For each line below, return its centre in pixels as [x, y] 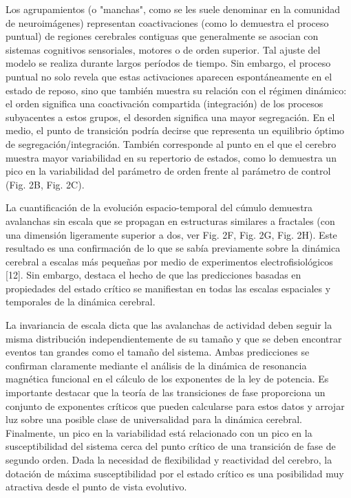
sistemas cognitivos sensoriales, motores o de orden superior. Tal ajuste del [163, 49]
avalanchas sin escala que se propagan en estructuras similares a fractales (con [170, 220]
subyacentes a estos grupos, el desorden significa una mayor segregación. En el [170, 117]
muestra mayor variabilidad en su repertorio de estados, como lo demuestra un [171, 157]
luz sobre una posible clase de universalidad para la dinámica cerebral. [154, 419]
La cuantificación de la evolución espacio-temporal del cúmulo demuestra [159, 207]
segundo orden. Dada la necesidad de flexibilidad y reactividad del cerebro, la [169, 459]
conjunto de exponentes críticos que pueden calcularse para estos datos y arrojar [175, 405]
